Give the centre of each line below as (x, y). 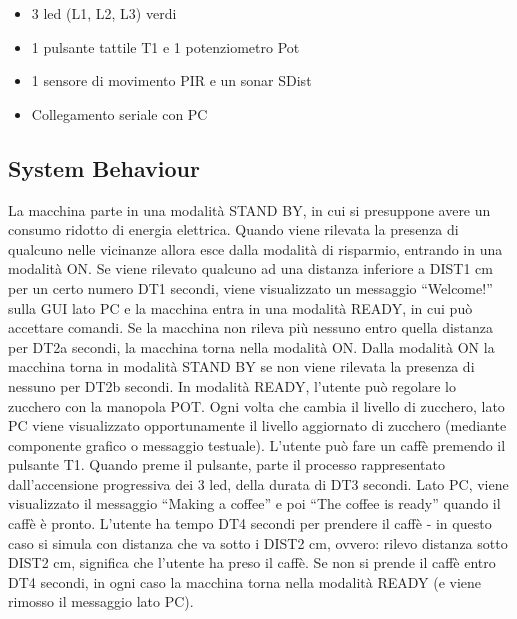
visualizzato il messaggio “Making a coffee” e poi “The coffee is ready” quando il (254, 503)
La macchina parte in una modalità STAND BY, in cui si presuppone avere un (249, 209)
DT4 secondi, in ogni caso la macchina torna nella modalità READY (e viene (245, 581)
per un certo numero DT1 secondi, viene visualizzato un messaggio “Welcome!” (250, 287)
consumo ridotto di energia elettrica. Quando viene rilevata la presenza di (233, 229)
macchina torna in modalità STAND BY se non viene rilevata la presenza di (241, 366)
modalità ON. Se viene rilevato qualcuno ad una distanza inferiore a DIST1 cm (250, 268)
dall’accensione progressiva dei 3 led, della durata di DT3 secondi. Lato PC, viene (258, 483)
